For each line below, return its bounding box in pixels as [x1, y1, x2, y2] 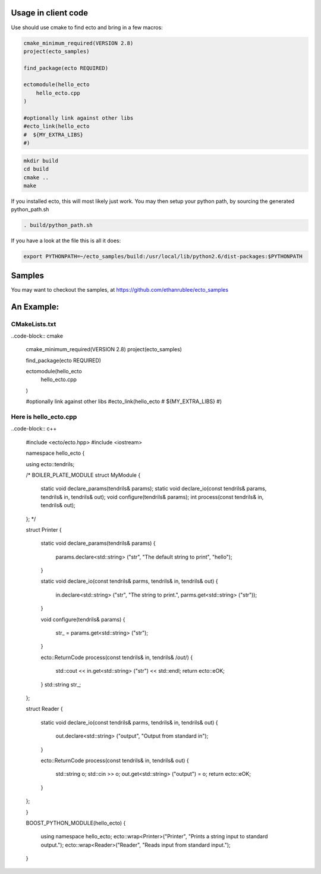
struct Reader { [26, 706, 63, 713]
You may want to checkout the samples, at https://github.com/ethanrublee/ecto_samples [11, 286, 229, 293]
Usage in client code [11, 8, 89, 18]
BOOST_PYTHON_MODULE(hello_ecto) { [26, 819, 126, 826]
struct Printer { [26, 526, 62, 533]
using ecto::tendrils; [26, 460, 75, 467]
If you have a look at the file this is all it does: [11, 237, 121, 244]
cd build [23, 166, 49, 173]
